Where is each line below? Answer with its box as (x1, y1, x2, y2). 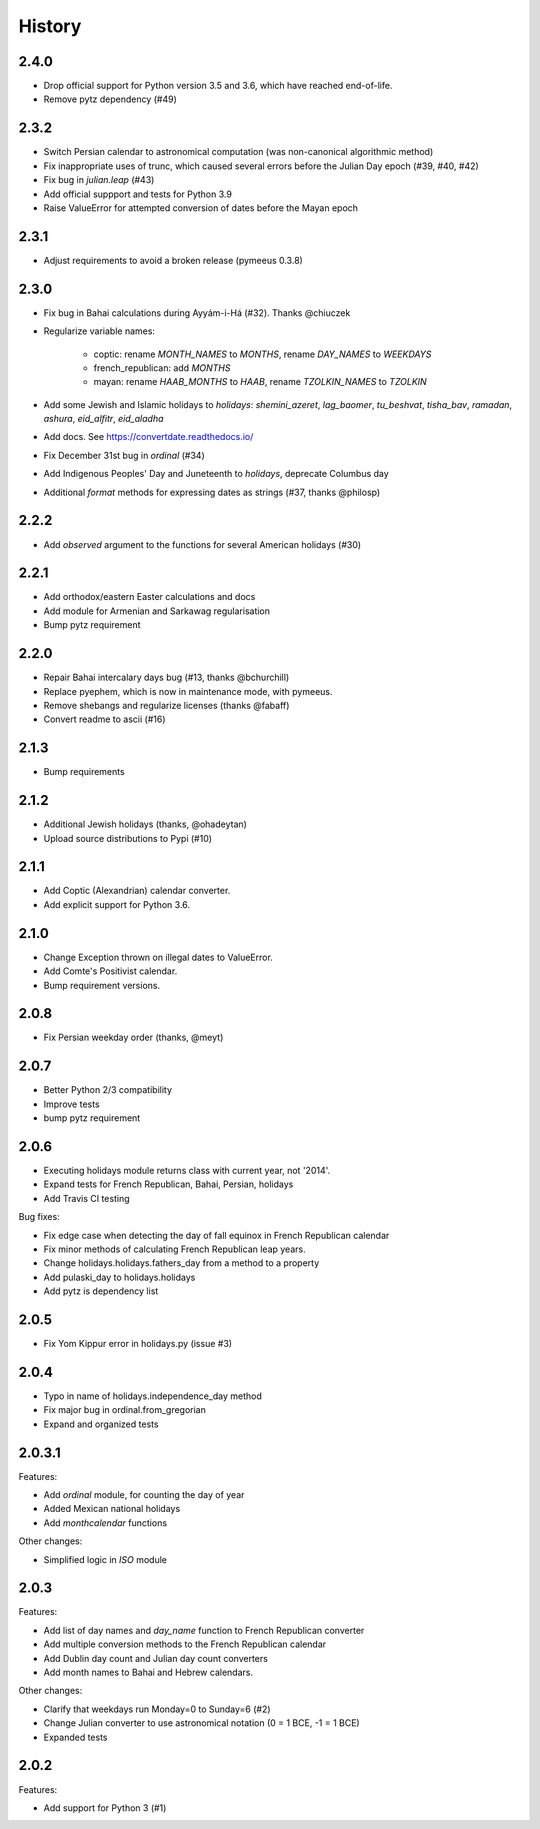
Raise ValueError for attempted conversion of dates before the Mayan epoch (43, 201, 359, 214)
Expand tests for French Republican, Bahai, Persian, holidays (43, 1178, 294, 1190)
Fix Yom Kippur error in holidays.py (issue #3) (43, 1338, 233, 1350)
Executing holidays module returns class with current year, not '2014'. (43, 1165, 331, 1176)
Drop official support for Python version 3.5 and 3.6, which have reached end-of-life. (43, 80, 393, 92)
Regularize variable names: (43, 325, 155, 337)
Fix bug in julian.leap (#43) (43, 174, 155, 186)
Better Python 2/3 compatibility (43, 1084, 173, 1096)
